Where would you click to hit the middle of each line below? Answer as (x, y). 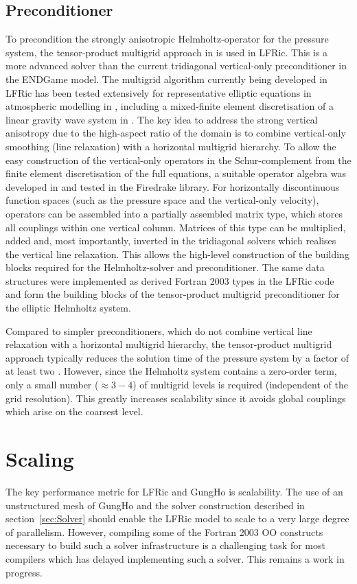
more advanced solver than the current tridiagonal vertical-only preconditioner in (176, 66)
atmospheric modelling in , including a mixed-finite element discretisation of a (170, 106)
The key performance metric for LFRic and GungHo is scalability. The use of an (174, 491)
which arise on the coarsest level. (74, 411)
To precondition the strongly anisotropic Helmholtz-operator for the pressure (167, 39)
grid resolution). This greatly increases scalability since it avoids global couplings (176, 398)
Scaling (40, 459)
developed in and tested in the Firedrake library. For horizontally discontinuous (173, 186)
